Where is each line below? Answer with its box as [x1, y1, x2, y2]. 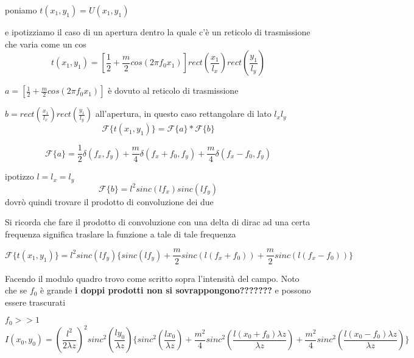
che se [5, 284, 27, 297]
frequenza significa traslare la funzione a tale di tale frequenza [5, 227, 236, 240]
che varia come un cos [5, 37, 86, 50]
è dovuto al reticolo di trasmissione [108, 84, 239, 97]
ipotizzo [5, 170, 34, 183]
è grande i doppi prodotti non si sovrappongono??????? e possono [40, 284, 311, 297]
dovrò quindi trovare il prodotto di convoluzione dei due [5, 195, 214, 208]
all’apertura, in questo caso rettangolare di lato [95, 107, 272, 120]
